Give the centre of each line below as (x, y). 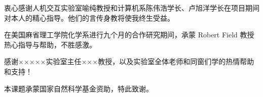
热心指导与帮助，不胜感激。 (50, 44)
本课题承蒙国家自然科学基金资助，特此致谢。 (79, 88)
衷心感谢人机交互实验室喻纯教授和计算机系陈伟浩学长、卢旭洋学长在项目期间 (132, 8)
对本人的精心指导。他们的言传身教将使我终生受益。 (89, 17)
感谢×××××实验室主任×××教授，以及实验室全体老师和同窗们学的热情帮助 (129, 61)
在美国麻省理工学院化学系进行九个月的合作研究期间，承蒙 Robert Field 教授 (129, 35)
